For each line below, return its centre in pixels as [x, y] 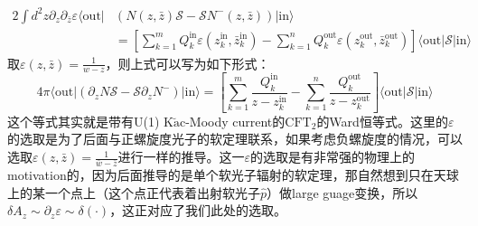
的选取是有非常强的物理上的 [333, 157]
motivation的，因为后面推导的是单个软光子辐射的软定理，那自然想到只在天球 [233, 174]
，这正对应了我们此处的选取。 [198, 210]
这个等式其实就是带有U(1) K [90, 121]
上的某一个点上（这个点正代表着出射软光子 [134, 192]
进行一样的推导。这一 [181, 157]
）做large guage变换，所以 [342, 192]
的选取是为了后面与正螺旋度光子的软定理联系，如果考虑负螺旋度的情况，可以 [235, 139]
